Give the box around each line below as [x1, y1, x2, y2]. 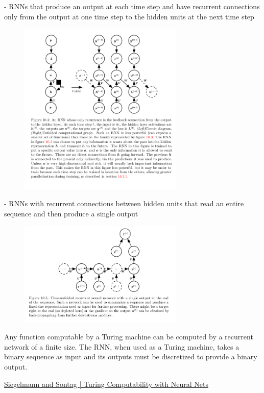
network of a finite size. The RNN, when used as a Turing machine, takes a [4, 341, 239, 352]
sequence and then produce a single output [4, 208, 138, 218]
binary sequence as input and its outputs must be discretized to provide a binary [4, 351, 257, 362]
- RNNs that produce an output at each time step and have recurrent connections [4, 1, 260, 11]
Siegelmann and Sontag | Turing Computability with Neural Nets [4, 378, 208, 389]
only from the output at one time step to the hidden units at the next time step [4, 11, 254, 21]
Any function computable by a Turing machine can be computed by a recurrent [4, 331, 253, 342]
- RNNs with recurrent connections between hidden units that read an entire [4, 198, 244, 209]
